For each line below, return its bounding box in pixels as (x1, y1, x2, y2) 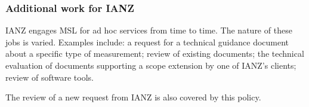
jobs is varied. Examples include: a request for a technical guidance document (5, 35, 289, 48)
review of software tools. (5, 71, 94, 83)
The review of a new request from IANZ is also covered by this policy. (5, 91, 261, 103)
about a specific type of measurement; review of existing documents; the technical (5, 47, 304, 60)
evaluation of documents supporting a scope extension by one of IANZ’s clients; (5, 59, 296, 71)
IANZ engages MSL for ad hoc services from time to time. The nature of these (5, 24, 292, 36)
